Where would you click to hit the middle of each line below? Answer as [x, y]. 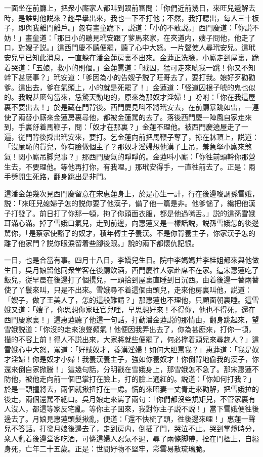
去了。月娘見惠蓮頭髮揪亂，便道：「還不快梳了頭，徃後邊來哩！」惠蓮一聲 [133, 418]
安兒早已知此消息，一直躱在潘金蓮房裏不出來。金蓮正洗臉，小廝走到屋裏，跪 [131, 57]
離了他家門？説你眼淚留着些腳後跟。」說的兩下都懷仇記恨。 [101, 243]
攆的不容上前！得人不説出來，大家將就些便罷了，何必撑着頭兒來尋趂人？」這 [131, 339]
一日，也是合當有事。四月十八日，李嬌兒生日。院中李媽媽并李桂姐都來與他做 [131, 260]
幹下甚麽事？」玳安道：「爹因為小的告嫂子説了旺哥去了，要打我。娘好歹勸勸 [130, 77]
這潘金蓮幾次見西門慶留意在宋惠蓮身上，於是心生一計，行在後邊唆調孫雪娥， [131, 193]
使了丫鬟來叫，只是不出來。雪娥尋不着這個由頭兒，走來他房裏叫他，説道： [128, 290]
